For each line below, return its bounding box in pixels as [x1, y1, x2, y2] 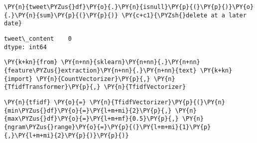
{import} [4, 75, 33, 82]
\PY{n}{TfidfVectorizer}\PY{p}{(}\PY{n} [89, 98, 225, 106]
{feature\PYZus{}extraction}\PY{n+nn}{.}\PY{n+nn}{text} [4, 67, 197, 74]
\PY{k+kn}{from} [4, 59, 58, 66]
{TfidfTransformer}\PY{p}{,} [4, 83, 101, 91]
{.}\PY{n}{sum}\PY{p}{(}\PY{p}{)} [4, 11, 119, 19]
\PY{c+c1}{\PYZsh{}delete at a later [122, 11, 247, 19]
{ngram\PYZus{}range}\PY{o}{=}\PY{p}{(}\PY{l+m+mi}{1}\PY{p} [4, 123, 211, 131]
